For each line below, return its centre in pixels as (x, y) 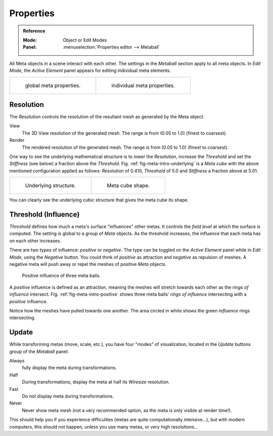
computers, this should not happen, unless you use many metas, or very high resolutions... (104, 427)
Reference (34, 31)
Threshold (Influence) (44, 214)
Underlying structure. (50, 186)
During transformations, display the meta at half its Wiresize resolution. (96, 382)
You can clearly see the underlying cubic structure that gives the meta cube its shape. (99, 200)
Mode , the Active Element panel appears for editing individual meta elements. (90, 70)
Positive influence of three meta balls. (61, 275)
